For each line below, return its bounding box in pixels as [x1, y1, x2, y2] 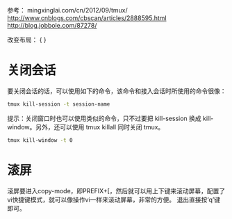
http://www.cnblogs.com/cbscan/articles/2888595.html [7, 14, 167, 22]
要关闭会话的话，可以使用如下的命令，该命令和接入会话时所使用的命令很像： [7, 86, 226, 95]
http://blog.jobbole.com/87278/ [7, 22, 97, 29]
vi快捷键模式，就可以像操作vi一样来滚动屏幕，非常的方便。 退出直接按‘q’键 [7, 195, 221, 204]
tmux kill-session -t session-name [7, 100, 110, 108]
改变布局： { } [7, 35, 47, 44]
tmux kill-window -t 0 [7, 136, 73, 144]
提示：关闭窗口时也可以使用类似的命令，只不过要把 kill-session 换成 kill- [7, 114, 214, 122]
